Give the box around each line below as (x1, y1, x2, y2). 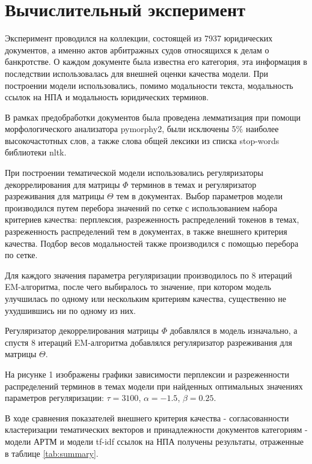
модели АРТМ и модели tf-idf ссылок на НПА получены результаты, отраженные (5, 435, 304, 447)
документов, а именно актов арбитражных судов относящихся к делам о (5, 43, 269, 56)
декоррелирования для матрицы (5, 178, 120, 190)
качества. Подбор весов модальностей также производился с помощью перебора (5, 237, 299, 249)
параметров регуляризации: (5, 391, 104, 404)
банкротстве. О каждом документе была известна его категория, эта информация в (5, 55, 307, 68)
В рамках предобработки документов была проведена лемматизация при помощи (5, 110, 301, 123)
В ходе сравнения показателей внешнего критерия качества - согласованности (5, 411, 289, 424)
